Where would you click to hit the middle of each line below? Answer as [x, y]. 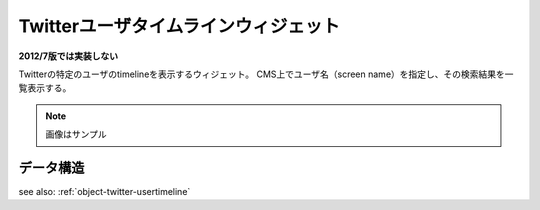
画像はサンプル [76, 134]
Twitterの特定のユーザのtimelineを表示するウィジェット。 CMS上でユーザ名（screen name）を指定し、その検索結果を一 [266, 74]
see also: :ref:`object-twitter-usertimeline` [104, 192]
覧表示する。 [45, 88]
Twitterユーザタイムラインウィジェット [179, 26]
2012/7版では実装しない [68, 56]
